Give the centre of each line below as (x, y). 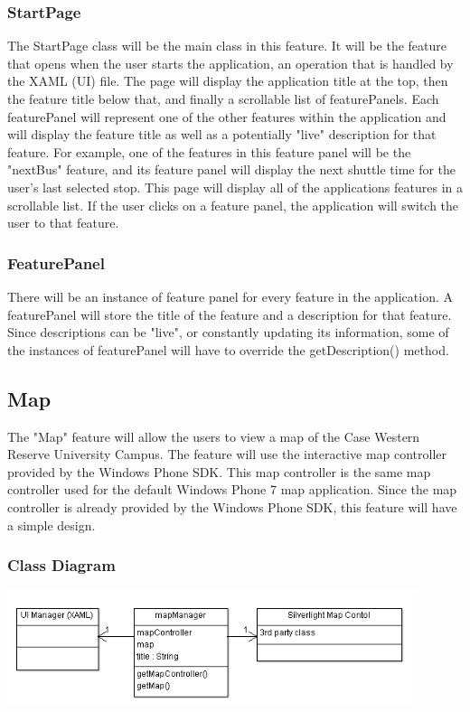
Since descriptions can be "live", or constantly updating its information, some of (228, 332)
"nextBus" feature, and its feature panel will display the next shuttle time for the (232, 169)
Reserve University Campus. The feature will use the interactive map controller (227, 454)
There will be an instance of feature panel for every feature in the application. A (230, 296)
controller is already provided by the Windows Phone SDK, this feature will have (232, 506)
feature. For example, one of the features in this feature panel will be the (209, 151)
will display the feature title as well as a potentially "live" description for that (222, 134)
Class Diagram (61, 565)
